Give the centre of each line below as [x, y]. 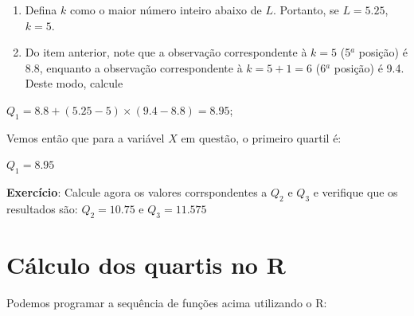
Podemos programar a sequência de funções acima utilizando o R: [167, 302]
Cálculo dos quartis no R [146, 264]
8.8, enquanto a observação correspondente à [134, 67]
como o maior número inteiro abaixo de [166, 10]
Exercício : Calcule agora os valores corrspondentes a [137, 192]
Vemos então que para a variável [86, 137]
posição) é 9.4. [369, 67]
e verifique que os [355, 192]
